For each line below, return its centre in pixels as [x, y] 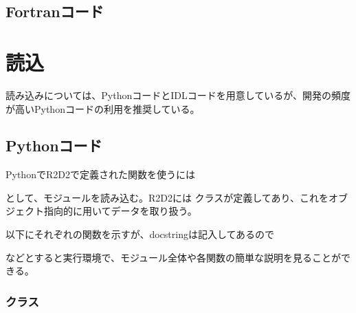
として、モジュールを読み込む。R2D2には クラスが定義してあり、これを [167, 197]
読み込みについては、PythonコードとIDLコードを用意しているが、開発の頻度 [178, 95]
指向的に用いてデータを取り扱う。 [120, 211]
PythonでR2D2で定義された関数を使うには [100, 174]
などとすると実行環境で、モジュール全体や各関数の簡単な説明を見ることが [174, 257]
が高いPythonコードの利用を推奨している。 [103, 108]
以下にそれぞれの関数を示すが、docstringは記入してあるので [140, 234]
